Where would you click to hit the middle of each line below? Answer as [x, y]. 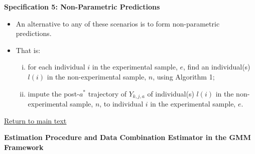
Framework [24, 147]
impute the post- [53, 93]
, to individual [121, 104]
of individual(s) [171, 93]
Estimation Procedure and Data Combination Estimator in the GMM [127, 137]
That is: [28, 50]
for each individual [56, 67]
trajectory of [107, 93]
